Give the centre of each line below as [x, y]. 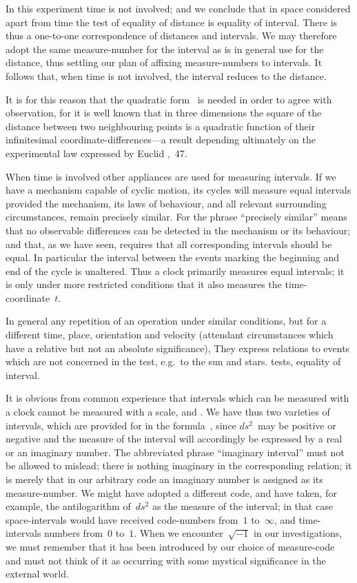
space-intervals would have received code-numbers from [122, 519]
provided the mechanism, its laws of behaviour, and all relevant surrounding [166, 203]
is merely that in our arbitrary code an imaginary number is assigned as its [164, 479]
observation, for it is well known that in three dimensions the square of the [164, 113]
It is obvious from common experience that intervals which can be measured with [177, 398]
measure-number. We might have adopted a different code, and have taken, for [171, 492]
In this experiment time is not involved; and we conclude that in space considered [178, 8]
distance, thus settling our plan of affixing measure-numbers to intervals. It [164, 62]
